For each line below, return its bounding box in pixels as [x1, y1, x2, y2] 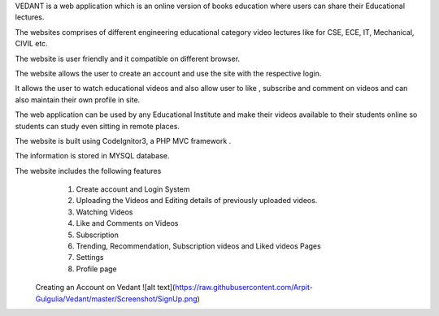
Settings [76, 253, 104, 262]
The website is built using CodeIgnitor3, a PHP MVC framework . [15, 136, 232, 145]
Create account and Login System [76, 184, 190, 194]
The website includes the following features [15, 166, 162, 175]
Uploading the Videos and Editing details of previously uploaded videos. [76, 196, 318, 206]
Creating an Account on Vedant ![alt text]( [35, 283, 176, 292]
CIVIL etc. [15, 39, 48, 49]
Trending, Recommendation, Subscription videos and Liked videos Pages [76, 241, 321, 251]
